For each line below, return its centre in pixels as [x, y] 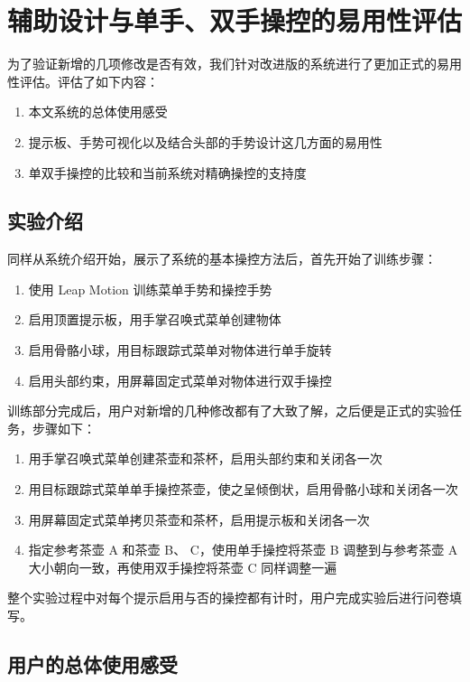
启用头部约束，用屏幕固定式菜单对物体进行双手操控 [180, 380]
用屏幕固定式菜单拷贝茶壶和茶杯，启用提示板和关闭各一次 [199, 519]
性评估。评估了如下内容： [83, 81]
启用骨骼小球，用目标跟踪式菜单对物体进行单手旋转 [180, 350]
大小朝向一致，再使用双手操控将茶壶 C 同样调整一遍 [183, 567]
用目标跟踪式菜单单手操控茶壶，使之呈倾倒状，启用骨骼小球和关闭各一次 [243, 489]
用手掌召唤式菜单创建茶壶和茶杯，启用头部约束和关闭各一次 [205, 458]
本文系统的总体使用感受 [98, 112]
